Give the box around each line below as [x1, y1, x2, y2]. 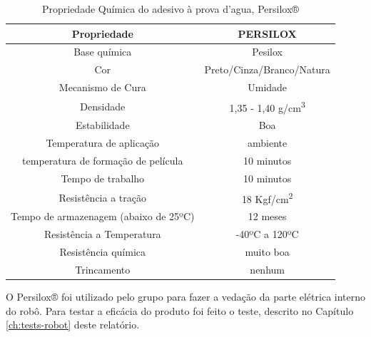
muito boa [245, 244, 290, 259]
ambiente [248, 135, 288, 150]
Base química [73, 44, 132, 59]
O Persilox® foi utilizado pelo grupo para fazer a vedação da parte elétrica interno [6, 289, 366, 304]
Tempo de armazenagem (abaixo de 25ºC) [11, 209, 195, 224]
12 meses [248, 209, 287, 224]
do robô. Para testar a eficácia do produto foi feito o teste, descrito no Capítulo [6, 303, 354, 318]
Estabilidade [75, 118, 130, 133]
